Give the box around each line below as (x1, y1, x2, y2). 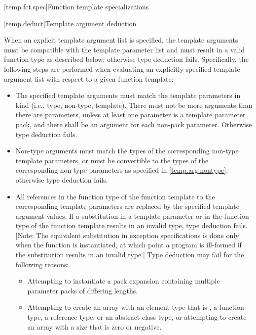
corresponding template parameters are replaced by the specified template (15, 201, 239, 211)
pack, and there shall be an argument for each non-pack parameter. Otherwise (15, 119, 252, 129)
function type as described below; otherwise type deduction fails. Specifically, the (4, 54, 249, 64)
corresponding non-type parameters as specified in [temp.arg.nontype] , (15, 165, 228, 175)
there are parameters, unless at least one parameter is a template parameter (15, 109, 246, 120)
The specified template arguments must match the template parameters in (15, 90, 241, 100)
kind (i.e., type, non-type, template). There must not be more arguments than (15, 99, 253, 110)
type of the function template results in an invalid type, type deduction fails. (15, 220, 248, 231)
